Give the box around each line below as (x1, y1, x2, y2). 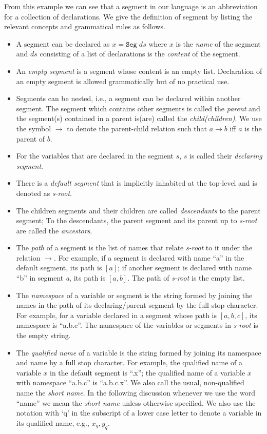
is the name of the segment (176, 38, 261, 49)
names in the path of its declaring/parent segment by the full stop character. (16, 300, 258, 310)
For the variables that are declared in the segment (16, 150, 174, 161)
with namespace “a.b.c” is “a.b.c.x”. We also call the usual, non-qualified (16, 377, 244, 388)
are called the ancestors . (16, 225, 92, 235)
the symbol (16, 123, 51, 133)
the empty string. (16, 330, 71, 341)
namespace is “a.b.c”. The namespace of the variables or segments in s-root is (16, 320, 258, 330)
